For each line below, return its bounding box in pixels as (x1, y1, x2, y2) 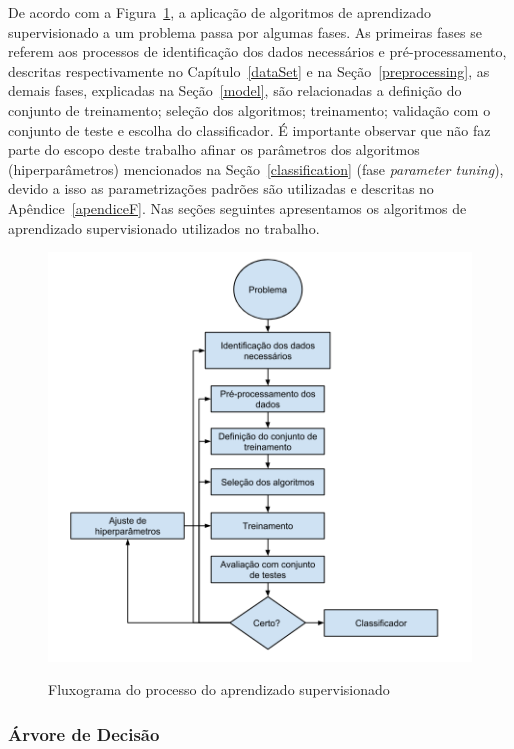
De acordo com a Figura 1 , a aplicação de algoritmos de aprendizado (8, 2, 431, 22)
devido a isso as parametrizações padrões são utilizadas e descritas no (8, 178, 434, 199)
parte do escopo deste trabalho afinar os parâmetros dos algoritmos (8, 139, 420, 160)
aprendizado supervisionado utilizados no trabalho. (8, 217, 320, 238)
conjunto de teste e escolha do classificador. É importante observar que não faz (8, 119, 491, 140)
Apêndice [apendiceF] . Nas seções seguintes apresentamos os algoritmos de (8, 197, 467, 218)
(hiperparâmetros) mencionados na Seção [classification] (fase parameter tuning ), (8, 158, 504, 179)
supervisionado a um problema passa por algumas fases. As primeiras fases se (8, 21, 482, 42)
